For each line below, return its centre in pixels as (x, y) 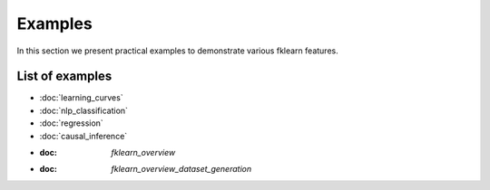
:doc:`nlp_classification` (84, 110)
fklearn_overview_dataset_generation (181, 169)
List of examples (64, 76)
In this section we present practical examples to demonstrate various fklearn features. (178, 51)
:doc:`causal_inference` (83, 136)
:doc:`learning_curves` (81, 98)
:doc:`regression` (71, 123)
